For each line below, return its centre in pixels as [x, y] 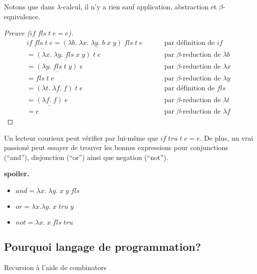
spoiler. [17, 174]
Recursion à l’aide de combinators [55, 267]
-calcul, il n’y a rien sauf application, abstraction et [139, 6]
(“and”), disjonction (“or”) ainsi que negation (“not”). [86, 157]
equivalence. [22, 16]
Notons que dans [29, 6]
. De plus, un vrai [227, 137]
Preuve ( [17, 33]
